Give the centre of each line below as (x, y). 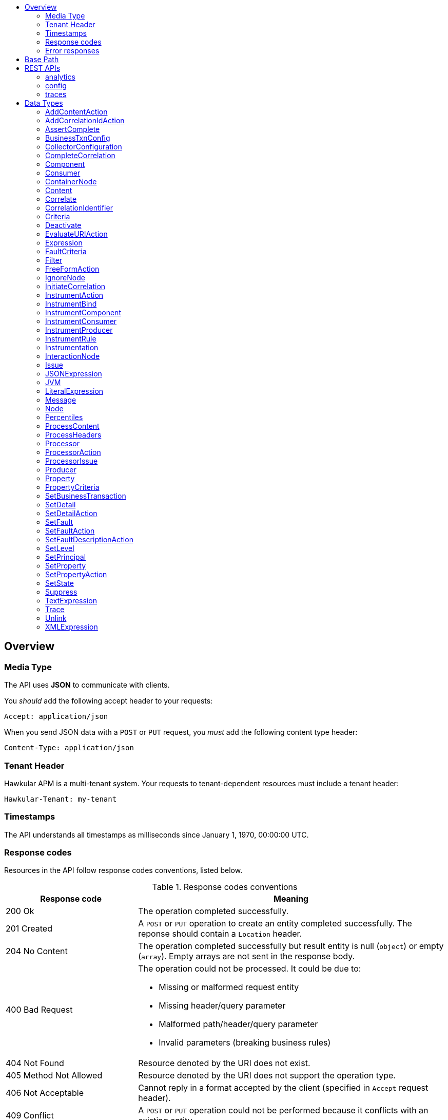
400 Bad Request (39, 1010)
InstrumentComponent (83, 312)
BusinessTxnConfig (78, 138)
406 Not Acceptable (45, 1093)
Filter (54, 260)
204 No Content (37, 951)
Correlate (61, 199)
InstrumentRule (71, 339)
